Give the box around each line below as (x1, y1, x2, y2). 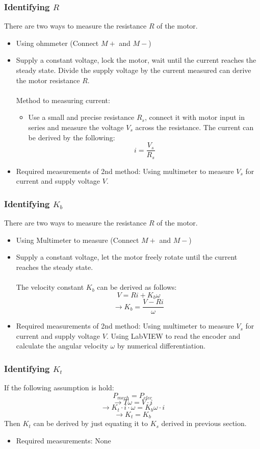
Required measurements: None (16, 435, 111, 445)
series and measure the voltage (28, 121, 124, 132)
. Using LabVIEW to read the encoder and (106, 330, 241, 341)
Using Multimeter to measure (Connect (16, 234, 139, 245)
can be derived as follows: (97, 282, 177, 292)
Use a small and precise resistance (28, 112, 135, 122)
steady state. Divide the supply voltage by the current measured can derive (16, 65, 251, 75)
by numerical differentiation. (117, 340, 206, 351)
